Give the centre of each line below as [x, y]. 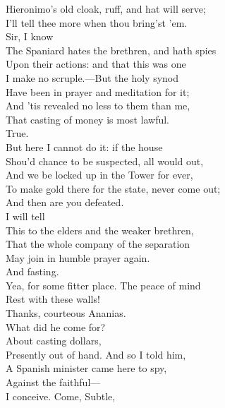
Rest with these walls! [53, 299]
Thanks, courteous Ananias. [66, 313]
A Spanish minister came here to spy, [86, 368]
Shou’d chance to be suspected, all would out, [105, 161]
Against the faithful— [53, 382]
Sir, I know [30, 36]
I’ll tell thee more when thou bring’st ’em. [97, 22]
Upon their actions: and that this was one [96, 64]
